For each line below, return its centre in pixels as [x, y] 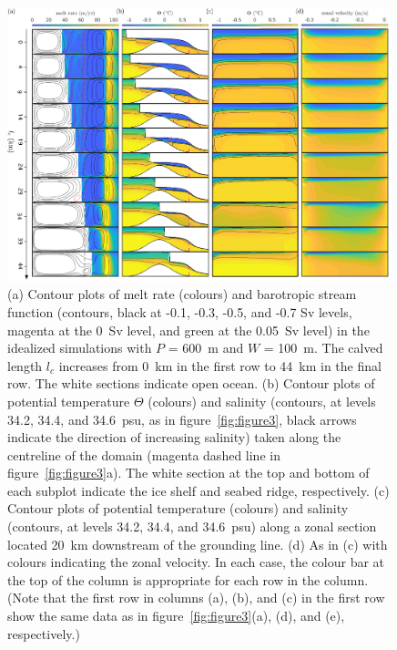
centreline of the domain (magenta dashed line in [144, 454]
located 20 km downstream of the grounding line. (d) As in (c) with [198, 544]
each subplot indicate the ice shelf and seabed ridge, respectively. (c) [198, 490]
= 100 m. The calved [323, 348]
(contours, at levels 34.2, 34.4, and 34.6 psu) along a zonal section [192, 526]
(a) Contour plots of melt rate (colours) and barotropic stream [182, 294]
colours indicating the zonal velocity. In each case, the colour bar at [196, 562]
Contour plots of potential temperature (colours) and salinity [178, 508]
